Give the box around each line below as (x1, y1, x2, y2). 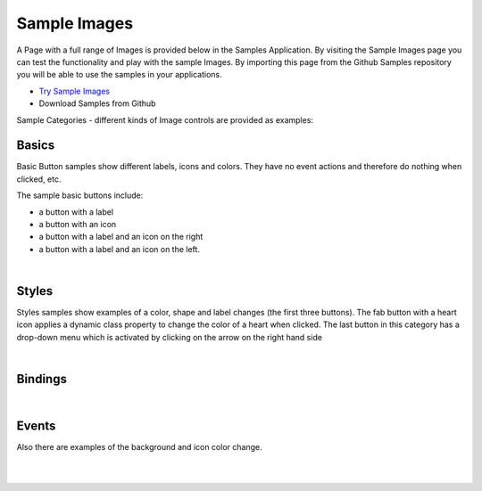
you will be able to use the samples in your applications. (16, 70, 222, 80)
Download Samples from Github (38, 98, 156, 109)
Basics (16, 138, 55, 153)
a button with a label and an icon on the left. (38, 243, 201, 254)
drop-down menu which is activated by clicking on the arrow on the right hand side (16, 331, 323, 342)
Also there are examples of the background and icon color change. (16, 442, 262, 453)
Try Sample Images (38, 86, 111, 96)
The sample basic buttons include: (16, 190, 144, 200)
